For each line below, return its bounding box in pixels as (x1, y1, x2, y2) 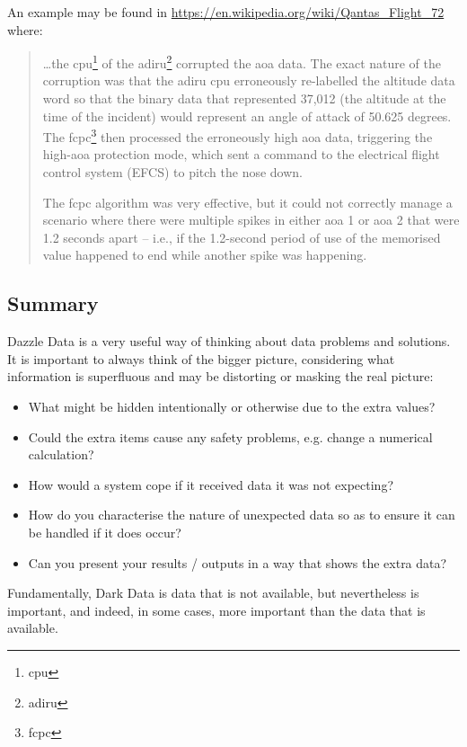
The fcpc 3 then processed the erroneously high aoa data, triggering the (42, 125, 433, 146)
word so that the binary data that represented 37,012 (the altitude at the (42, 89, 446, 108)
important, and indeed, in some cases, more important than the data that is (7, 600, 426, 619)
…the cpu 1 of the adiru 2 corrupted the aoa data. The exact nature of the (42, 51, 442, 72)
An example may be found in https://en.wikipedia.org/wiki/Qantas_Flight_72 (7, 3, 445, 21)
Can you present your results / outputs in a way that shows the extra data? (28, 553, 447, 572)
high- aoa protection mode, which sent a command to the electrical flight (42, 145, 440, 164)
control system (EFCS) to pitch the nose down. (42, 163, 303, 182)
